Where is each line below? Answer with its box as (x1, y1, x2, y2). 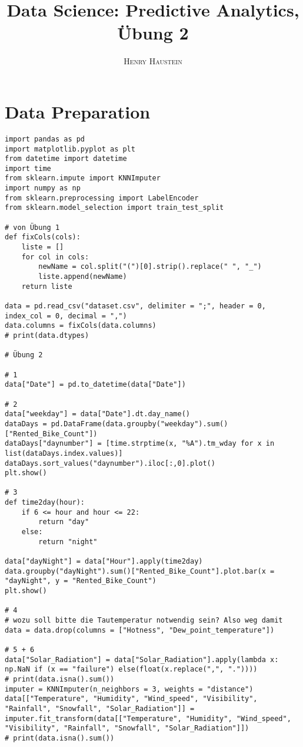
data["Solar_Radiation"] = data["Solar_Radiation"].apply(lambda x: (5, 655, 279, 664)
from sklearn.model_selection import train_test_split (5, 203, 224, 212)
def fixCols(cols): (5, 233, 81, 242)
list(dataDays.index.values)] (5, 449, 123, 458)
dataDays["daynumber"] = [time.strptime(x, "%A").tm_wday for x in (5, 439, 275, 448)
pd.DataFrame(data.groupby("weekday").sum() (51, 419, 228, 428)
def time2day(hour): (5, 498, 85, 507)
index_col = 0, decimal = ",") (5, 311, 127, 320)
